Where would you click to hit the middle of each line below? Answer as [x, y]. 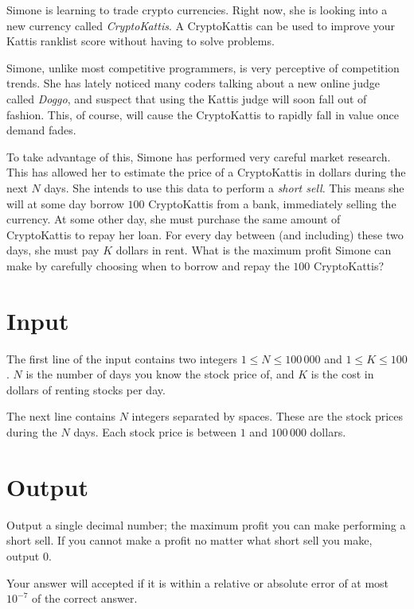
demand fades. [41, 130]
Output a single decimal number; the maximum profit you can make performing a [206, 524]
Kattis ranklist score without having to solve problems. [141, 41]
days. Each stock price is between [155, 432]
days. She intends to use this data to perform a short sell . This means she [224, 187]
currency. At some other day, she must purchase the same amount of [174, 219]
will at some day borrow [65, 203]
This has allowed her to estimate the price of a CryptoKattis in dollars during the [206, 172]
